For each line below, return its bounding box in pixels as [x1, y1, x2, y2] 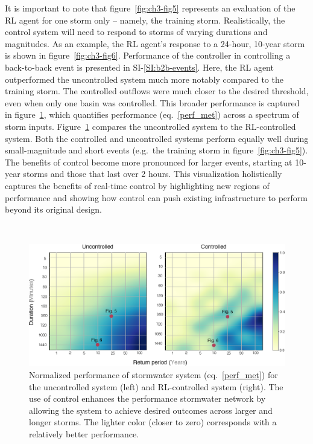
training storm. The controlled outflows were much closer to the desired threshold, [5, 85, 309, 97]
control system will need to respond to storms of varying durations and [5, 25, 268, 38]
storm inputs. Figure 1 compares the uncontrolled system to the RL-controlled [5, 120, 296, 132]
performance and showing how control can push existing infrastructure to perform [5, 191, 308, 204]
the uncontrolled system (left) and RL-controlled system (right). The [29, 380, 283, 393]
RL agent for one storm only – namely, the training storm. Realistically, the [5, 13, 285, 26]
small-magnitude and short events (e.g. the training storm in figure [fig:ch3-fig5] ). [5, 144, 308, 156]
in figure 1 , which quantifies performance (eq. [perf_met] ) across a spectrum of [5, 108, 299, 121]
